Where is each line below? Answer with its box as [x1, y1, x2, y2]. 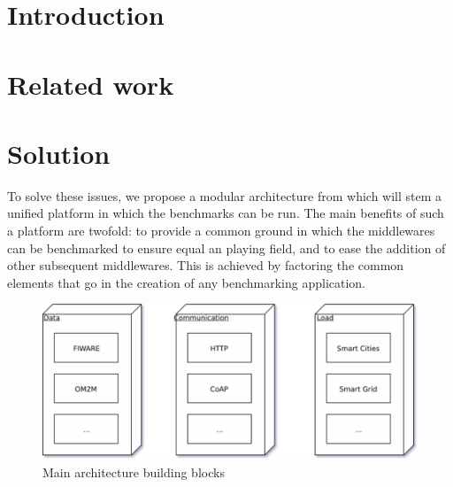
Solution [7, 135, 111, 171]
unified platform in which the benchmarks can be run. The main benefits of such [7, 204, 444, 222]
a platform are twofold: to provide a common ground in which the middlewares [7, 221, 435, 240]
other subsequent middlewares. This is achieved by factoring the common [7, 256, 404, 274]
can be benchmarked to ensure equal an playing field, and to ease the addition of [7, 238, 446, 257]
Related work [7, 66, 174, 102]
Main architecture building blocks [42, 462, 225, 481]
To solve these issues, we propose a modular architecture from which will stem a [7, 186, 442, 205]
